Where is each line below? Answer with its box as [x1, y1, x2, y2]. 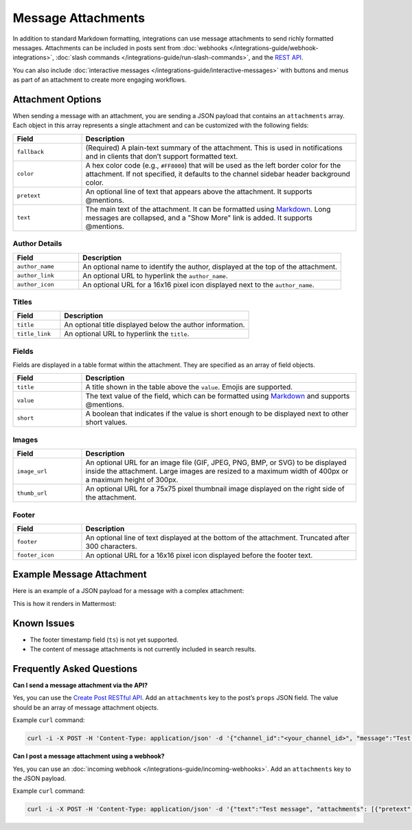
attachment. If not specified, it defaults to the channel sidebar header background [85, 169, 350, 179]
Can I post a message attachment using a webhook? [12, 752, 165, 761]
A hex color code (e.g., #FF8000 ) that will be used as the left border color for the [85, 160, 341, 170]
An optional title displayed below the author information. [64, 320, 245, 330]
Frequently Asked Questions [12, 663, 138, 675]
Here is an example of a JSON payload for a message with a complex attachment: [12, 587, 244, 595]
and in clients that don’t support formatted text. [85, 151, 238, 161]
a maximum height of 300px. [85, 475, 179, 484]
